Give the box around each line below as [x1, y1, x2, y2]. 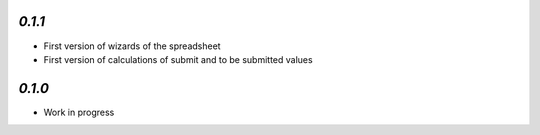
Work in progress [43, 106, 115, 118]
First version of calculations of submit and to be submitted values [43, 53, 314, 65]
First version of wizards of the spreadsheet [43, 40, 221, 52]
